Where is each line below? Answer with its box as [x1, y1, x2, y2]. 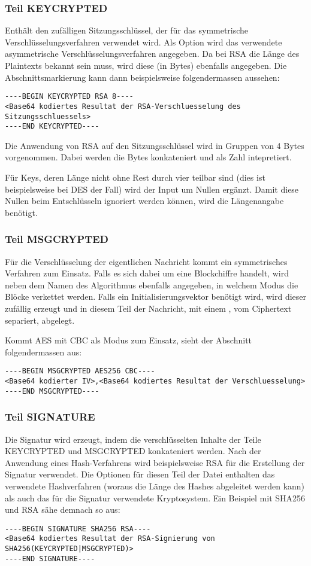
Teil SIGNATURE [5, 409, 95, 424]
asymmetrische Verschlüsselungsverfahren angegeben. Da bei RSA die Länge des [5, 47, 300, 60]
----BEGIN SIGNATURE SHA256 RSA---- [5, 524, 151, 533]
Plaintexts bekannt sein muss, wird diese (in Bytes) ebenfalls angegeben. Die [5, 59, 287, 71]
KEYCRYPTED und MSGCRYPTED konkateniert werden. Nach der [5, 445, 261, 457]
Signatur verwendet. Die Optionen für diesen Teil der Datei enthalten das [5, 468, 275, 480]
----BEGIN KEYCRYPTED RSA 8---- [5, 92, 134, 101]
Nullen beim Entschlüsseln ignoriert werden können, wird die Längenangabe [5, 194, 284, 207]
